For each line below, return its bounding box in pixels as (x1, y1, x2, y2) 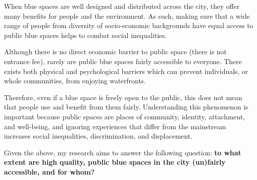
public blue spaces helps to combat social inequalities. (4, 30, 167, 40)
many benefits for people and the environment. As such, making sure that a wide (4, 10, 250, 21)
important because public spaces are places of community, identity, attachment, (4, 111, 245, 121)
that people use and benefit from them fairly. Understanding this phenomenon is (4, 102, 249, 112)
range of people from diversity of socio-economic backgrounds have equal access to (4, 20, 254, 31)
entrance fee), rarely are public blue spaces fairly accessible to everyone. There (4, 56, 242, 66)
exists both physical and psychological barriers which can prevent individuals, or (4, 66, 248, 76)
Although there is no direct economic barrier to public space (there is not (4, 46, 227, 57)
